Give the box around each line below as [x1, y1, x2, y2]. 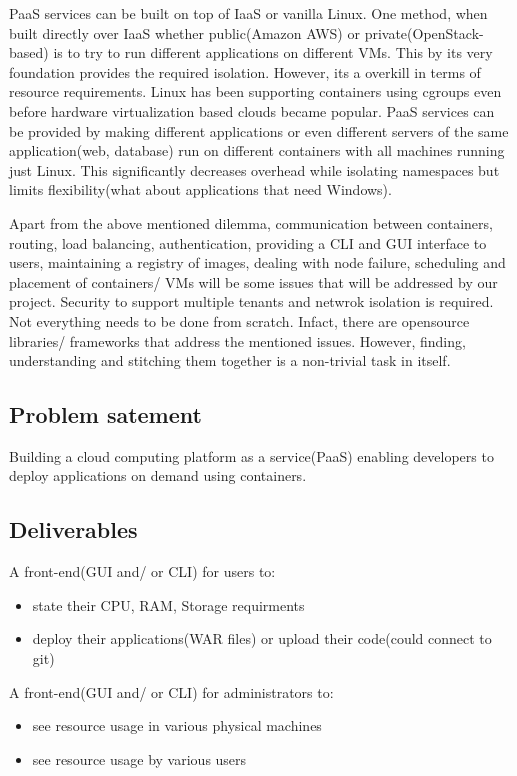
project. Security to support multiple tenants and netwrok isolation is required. [9, 291, 494, 312]
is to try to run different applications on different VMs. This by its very [53, 42, 493, 63]
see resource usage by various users [32, 748, 247, 769]
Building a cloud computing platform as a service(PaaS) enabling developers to [9, 445, 494, 466]
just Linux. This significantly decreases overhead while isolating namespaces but [9, 159, 500, 180]
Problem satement [9, 399, 202, 430]
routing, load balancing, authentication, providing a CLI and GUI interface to [9, 232, 487, 253]
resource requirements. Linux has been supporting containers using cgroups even [9, 81, 502, 102]
